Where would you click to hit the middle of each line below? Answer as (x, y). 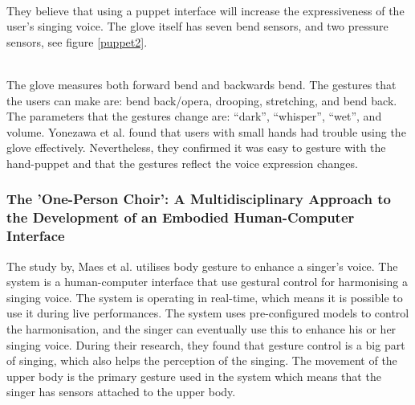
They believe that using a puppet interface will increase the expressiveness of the (205, 10)
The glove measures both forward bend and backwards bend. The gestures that (201, 84)
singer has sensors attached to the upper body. (121, 392)
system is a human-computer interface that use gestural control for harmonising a (207, 282)
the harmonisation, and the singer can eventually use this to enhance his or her (201, 328)
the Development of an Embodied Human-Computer (181, 217)
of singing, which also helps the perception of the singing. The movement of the (202, 360)
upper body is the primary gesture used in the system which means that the (194, 376)
